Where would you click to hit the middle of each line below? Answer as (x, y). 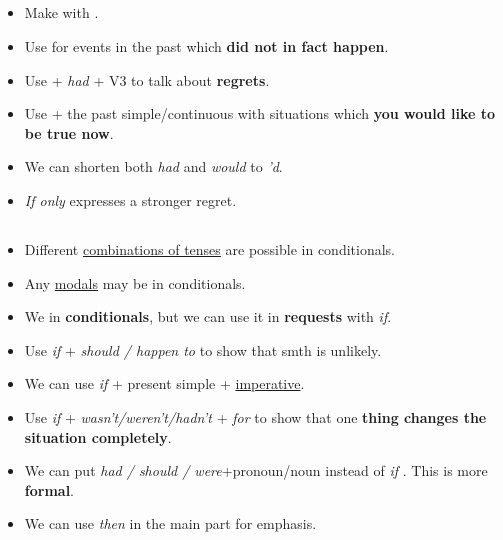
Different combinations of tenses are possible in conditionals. (209, 248)
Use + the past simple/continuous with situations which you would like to (260, 113)
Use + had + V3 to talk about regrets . (147, 79)
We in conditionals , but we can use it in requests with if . (208, 316)
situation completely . (98, 436)
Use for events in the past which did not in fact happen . (206, 45)
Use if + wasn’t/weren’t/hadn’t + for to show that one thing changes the (255, 416)
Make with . (61, 12)
